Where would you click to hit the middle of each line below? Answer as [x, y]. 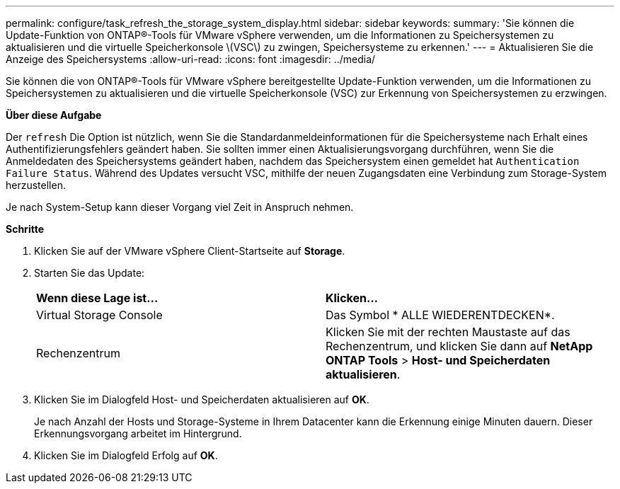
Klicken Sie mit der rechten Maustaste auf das [448, 332]
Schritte [25, 229]
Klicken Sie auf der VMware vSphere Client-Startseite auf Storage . [190, 251]
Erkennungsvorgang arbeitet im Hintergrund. [138, 433]
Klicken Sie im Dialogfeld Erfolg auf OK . [126, 455]
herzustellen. [36, 185]
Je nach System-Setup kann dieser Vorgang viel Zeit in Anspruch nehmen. [180, 207]
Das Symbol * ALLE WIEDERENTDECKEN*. [440, 315]
